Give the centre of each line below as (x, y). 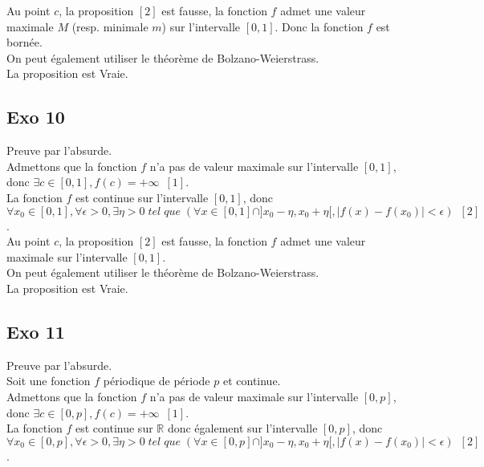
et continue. (252, 381)
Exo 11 (36, 331)
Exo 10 (36, 117)
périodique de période (157, 381)
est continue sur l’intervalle (142, 197)
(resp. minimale (110, 26)
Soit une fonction (49, 381)
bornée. (24, 42)
